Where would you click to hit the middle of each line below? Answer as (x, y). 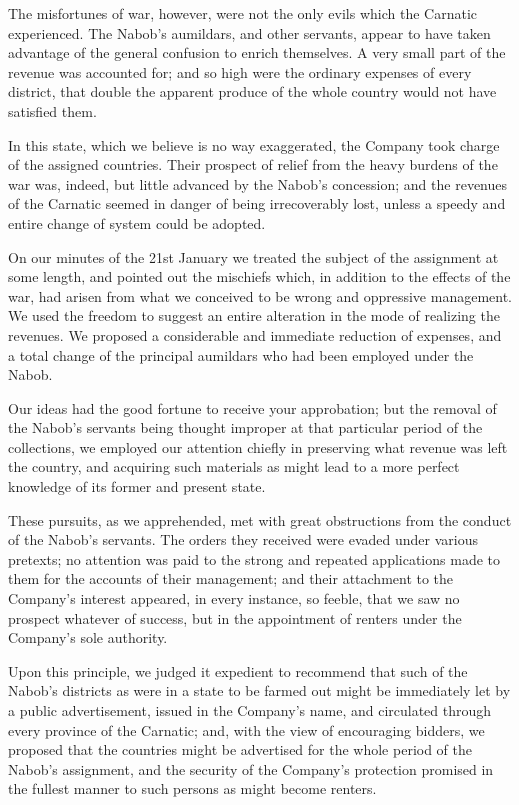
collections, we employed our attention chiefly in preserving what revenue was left (258, 446)
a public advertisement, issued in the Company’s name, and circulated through (250, 710)
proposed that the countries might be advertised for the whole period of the (240, 749)
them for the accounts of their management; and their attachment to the (231, 578)
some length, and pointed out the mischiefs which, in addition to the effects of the (259, 276)
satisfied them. (52, 110)
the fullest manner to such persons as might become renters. (192, 788)
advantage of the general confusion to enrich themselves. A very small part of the (257, 52)
